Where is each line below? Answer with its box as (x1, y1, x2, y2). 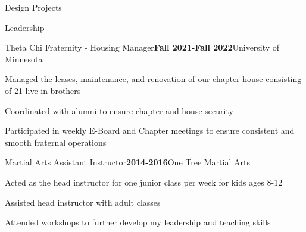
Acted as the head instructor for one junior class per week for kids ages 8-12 (5, 175, 283, 188)
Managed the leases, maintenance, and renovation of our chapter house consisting (5, 73, 302, 85)
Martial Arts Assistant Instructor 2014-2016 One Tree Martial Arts (5, 156, 250, 168)
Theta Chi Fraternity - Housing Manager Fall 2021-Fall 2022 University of (5, 41, 280, 54)
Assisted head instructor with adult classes (5, 196, 161, 208)
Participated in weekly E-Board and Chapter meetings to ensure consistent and (5, 124, 295, 137)
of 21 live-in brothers (5, 84, 81, 96)
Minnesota (5, 52, 43, 65)
